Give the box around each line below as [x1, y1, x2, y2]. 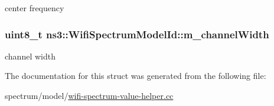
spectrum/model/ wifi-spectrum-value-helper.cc [5, 90, 174, 101]
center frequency [5, 2, 64, 14]
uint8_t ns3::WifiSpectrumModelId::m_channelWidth [5, 26, 269, 41]
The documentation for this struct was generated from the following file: [5, 69, 266, 82]
